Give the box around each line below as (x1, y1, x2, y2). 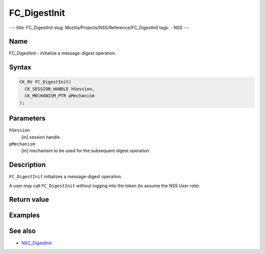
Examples (9, 211, 40, 220)
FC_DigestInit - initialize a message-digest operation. (9, 50, 116, 56)
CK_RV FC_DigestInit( (19, 79, 72, 85)
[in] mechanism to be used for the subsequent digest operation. (21, 148, 151, 154)
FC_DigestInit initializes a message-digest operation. (9, 174, 122, 180)
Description (9, 160, 46, 169)
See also (9, 227, 36, 235)
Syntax (9, 63, 31, 71)
